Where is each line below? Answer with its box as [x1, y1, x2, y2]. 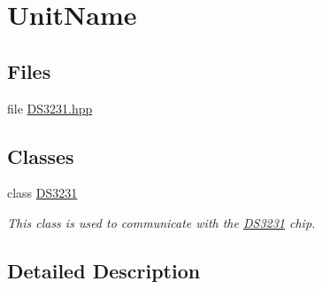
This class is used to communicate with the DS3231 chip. [7, 213, 316, 231]
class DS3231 [7, 184, 78, 202]
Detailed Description [7, 256, 201, 284]
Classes [7, 142, 74, 169]
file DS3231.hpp [7, 98, 93, 117]
